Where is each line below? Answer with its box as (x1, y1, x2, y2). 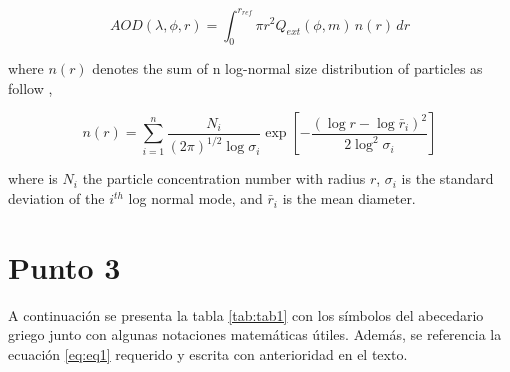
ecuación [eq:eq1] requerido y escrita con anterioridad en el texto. (8, 343, 408, 364)
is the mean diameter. (282, 188, 416, 209)
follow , (8, 77, 53, 98)
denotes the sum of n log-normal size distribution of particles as (92, 58, 483, 79)
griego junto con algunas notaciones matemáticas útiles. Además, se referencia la (8, 324, 502, 345)
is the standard (401, 168, 494, 189)
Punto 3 (8, 246, 121, 287)
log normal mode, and (128, 188, 263, 209)
